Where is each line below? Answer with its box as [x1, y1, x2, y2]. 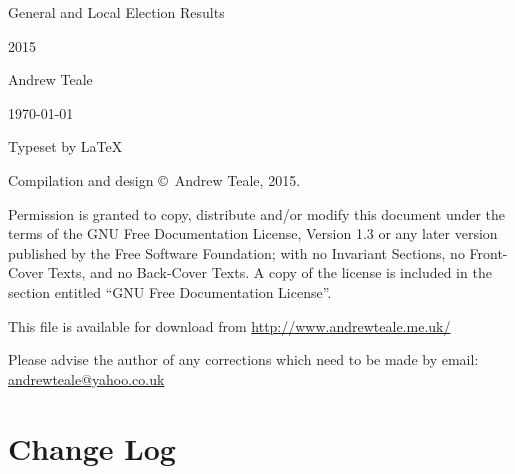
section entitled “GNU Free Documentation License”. [8, 281, 332, 302]
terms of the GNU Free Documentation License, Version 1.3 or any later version [8, 223, 498, 244]
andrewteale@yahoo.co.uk [8, 368, 165, 389]
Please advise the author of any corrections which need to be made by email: [8, 349, 479, 370]
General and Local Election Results [8, 2, 225, 22]
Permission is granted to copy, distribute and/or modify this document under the [8, 203, 506, 224]
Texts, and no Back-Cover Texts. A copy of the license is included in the [48, 262, 492, 283]
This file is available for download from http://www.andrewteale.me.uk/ [8, 315, 451, 336]
